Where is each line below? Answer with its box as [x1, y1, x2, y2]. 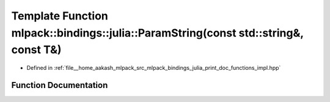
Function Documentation [11, 80, 108, 90]
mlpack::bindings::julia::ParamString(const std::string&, [11, 26, 304, 39]
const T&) [11, 43, 62, 57]
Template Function [11, 9, 108, 22]
